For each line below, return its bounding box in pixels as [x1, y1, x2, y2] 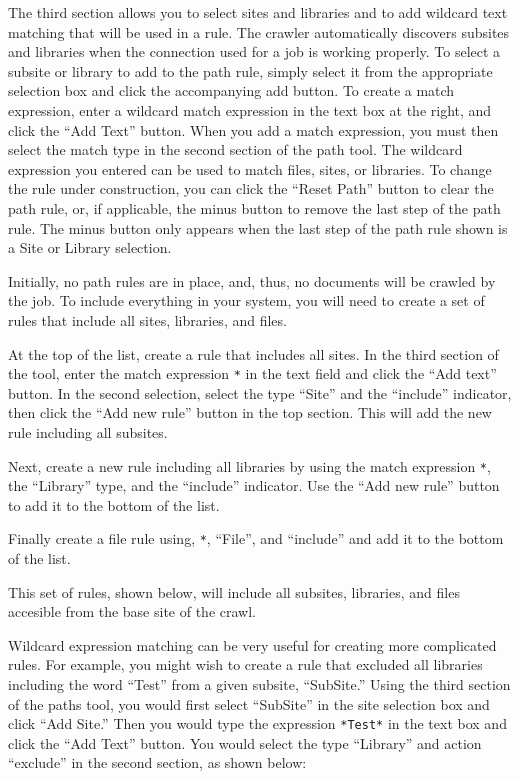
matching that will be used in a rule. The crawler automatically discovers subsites [8, 21, 510, 42]
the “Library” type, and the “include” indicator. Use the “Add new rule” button [8, 475, 500, 496]
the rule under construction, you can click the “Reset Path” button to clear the [8, 178, 494, 199]
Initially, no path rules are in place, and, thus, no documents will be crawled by [8, 270, 496, 291]
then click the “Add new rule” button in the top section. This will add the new [8, 402, 492, 423]
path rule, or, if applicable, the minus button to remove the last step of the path [8, 197, 501, 218]
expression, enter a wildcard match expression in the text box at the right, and [8, 99, 492, 120]
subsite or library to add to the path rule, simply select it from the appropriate [8, 60, 493, 81]
